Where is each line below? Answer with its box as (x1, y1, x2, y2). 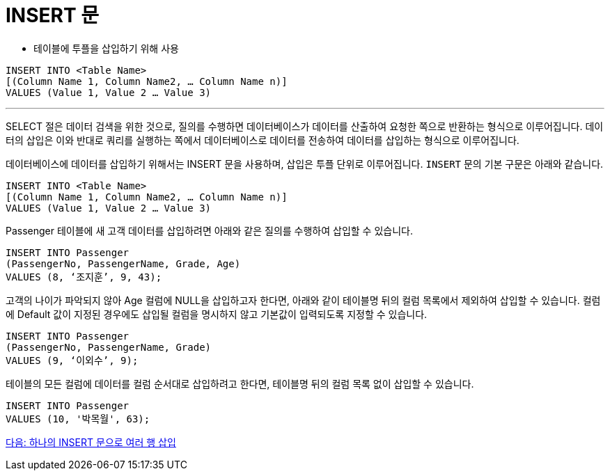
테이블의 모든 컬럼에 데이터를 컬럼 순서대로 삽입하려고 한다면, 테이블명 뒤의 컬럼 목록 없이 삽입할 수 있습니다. (6, 377, 474, 390)
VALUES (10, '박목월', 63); (6, 413, 150, 425)
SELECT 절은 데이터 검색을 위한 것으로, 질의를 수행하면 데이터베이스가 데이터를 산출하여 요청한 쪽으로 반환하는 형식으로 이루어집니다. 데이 (6, 120, 604, 132)
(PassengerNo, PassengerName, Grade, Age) (6, 257, 241, 269)
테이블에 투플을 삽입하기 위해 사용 (33, 42, 179, 54)
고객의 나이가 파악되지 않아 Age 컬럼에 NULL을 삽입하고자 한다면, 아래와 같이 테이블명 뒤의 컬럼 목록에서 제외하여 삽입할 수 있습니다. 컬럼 (6, 294, 601, 306)
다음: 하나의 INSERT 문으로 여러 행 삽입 (6, 436, 176, 448)
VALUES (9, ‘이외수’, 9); (6, 354, 139, 366)
